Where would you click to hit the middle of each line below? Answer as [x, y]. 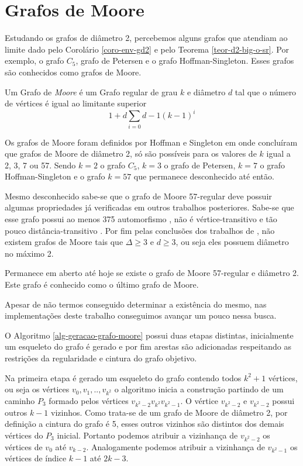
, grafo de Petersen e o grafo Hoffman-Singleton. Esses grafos [185, 61]
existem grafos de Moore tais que [64, 242]
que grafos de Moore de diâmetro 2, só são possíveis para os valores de [131, 153]
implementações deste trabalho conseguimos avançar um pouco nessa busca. [141, 315]
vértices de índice [36, 458]
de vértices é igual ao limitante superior [76, 103]
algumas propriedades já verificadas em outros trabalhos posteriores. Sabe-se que [149, 207]
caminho [20, 400]
